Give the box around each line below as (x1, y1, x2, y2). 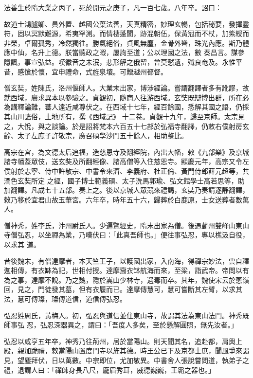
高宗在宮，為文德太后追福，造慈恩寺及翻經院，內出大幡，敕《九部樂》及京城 (4, 146, 249, 157)
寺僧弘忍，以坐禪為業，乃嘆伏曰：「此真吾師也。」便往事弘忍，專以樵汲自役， (4, 230, 249, 240)
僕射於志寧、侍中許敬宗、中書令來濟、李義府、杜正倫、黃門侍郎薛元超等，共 (4, 165, 249, 176)
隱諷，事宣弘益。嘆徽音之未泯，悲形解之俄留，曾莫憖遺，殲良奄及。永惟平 (4, 56, 242, 67)
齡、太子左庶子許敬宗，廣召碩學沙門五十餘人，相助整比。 (4, 130, 188, 141)
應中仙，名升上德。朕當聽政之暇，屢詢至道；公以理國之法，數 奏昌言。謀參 (4, 47, 245, 57)
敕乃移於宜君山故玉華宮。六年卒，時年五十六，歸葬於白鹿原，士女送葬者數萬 (4, 194, 249, 204)
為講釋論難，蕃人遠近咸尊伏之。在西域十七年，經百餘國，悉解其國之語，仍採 (4, 102, 249, 112)
